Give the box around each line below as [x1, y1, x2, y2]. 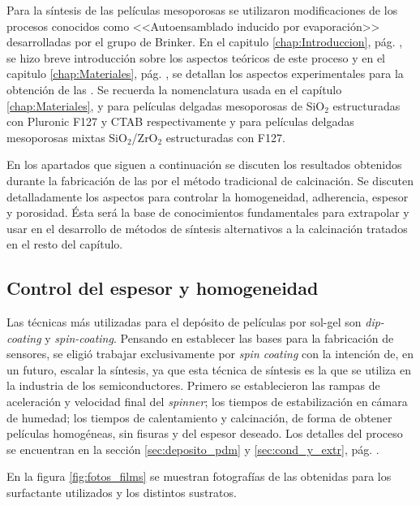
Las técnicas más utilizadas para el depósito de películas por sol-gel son [6, 314, 362, 331]
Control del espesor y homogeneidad [6, 275, 319, 301]
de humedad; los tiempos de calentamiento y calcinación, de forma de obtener [6, 409, 392, 426]
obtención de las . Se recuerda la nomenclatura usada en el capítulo [6, 80, 342, 97]
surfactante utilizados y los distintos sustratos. [6, 484, 237, 501]
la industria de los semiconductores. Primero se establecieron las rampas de [6, 377, 380, 394]
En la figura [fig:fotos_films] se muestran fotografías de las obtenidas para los [6, 468, 392, 485]
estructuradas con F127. [165, 128, 285, 145]
